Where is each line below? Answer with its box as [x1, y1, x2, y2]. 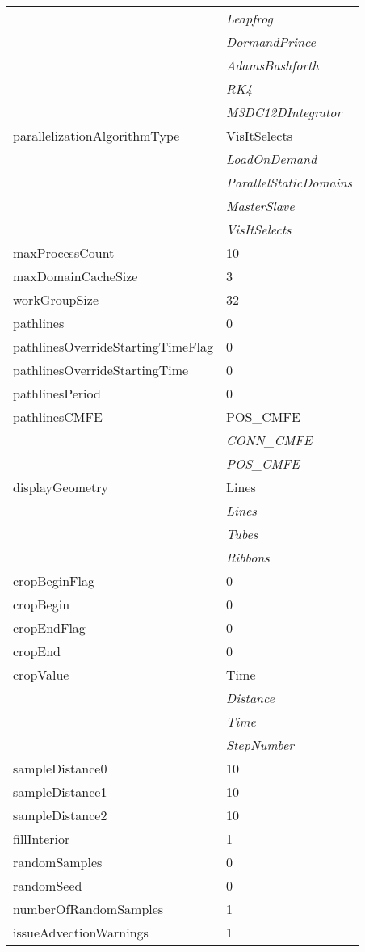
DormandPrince [226, 32, 316, 51]
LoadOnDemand [226, 150, 317, 168]
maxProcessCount [13, 243, 115, 262]
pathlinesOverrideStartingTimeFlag [13, 337, 214, 356]
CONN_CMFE [226, 431, 313, 449]
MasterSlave [226, 196, 295, 215]
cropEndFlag [13, 618, 86, 637]
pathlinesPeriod [13, 384, 101, 402]
